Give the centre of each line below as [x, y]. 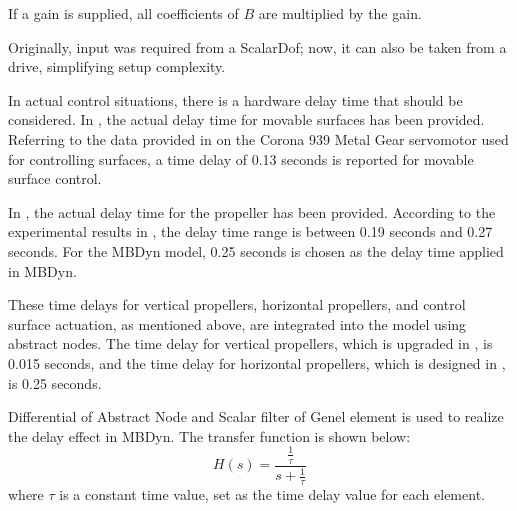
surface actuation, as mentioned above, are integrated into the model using [237, 323]
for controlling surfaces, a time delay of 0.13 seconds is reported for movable [241, 158]
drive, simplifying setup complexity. [117, 66]
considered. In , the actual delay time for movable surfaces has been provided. [246, 119]
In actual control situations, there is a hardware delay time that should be [235, 99]
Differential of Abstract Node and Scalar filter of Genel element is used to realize [256, 416]
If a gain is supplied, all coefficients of [123, 13]
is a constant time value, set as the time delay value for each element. [272, 493]
